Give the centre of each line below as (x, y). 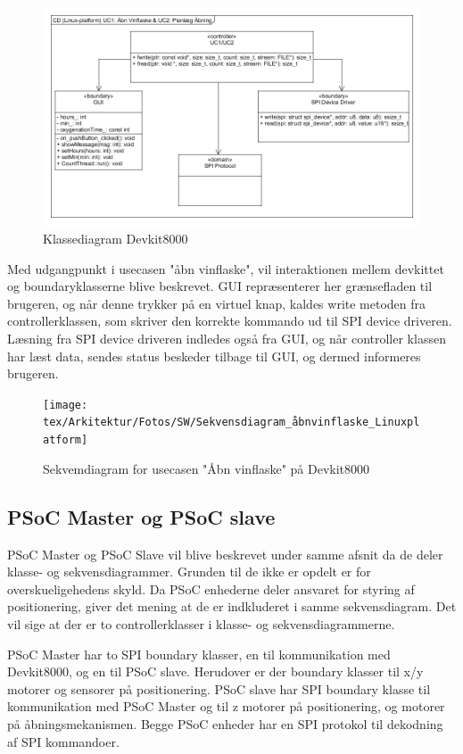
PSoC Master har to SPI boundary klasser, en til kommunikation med (199, 654)
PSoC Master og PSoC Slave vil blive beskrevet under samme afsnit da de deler (225, 554)
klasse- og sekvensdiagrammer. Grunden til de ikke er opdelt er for (189, 572)
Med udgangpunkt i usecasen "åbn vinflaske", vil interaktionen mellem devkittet (226, 268)
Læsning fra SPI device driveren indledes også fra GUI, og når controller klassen (227, 339)
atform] (66, 440)
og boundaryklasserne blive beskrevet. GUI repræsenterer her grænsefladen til (220, 286)
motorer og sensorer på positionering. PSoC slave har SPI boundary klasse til (219, 688)
